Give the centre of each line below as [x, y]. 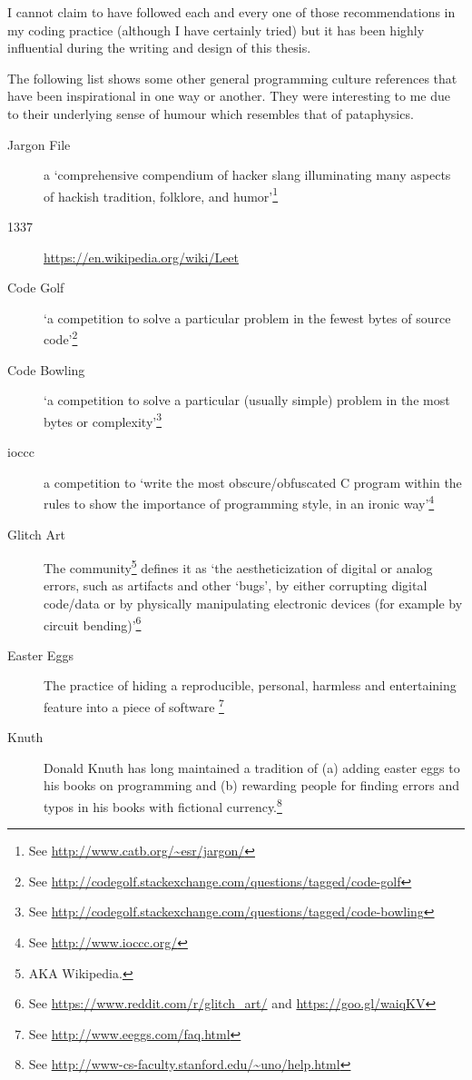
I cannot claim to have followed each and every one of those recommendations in [231, 12]
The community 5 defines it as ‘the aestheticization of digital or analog [238, 566]
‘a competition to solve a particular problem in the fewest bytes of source [247, 317]
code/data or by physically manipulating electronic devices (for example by [253, 603]
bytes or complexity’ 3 [103, 420]
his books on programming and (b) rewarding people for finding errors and [251, 785]
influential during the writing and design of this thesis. [159, 48]
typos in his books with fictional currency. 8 [163, 805]
